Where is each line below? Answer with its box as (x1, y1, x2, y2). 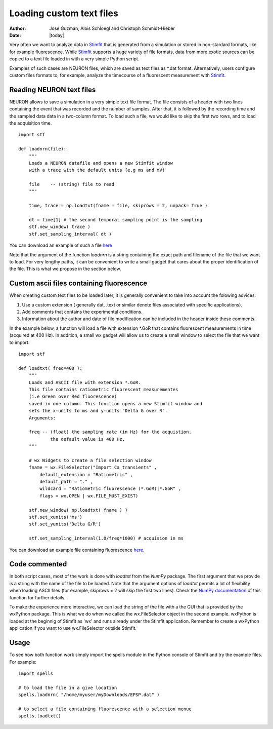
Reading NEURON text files (9, 85, 96, 94)
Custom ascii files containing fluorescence (9, 279, 148, 288)
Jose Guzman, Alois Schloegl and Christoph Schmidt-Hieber (49, 25, 175, 31)
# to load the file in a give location (18, 684, 117, 690)
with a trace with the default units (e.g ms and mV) (28, 167, 165, 173)
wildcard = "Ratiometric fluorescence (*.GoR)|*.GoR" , (39, 486, 181, 491)
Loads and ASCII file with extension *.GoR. (28, 379, 141, 385)
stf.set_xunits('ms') (28, 514, 83, 520)
